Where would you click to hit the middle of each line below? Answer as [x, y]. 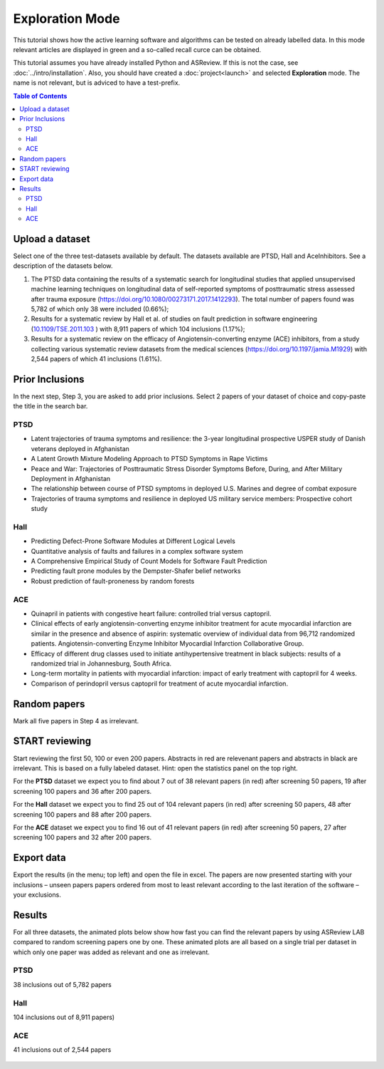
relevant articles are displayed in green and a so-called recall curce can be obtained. [137, 49]
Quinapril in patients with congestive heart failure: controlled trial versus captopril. [151, 614]
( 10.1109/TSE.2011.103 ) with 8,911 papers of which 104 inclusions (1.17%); [138, 329]
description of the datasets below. [63, 266]
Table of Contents [40, 95]
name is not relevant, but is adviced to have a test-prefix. [97, 83]
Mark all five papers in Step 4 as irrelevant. [76, 721]
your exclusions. [37, 894]
